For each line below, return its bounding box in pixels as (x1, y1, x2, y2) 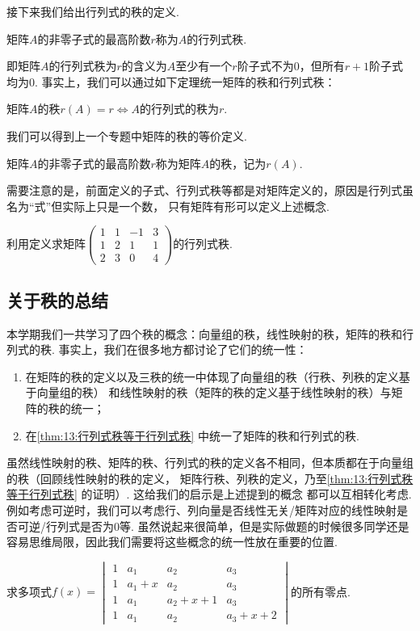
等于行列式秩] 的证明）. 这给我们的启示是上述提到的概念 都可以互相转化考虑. (6, 486, 412, 503)
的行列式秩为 (48, 57, 117, 74)
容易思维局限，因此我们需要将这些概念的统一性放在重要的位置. (6, 533, 338, 550)
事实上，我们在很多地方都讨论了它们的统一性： (58, 341, 308, 358)
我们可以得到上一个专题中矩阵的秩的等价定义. (6, 127, 247, 144)
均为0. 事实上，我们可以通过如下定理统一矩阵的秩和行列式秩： (6, 73, 336, 90)
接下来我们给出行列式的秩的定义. (6, 3, 179, 19)
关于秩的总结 (6, 287, 108, 312)
